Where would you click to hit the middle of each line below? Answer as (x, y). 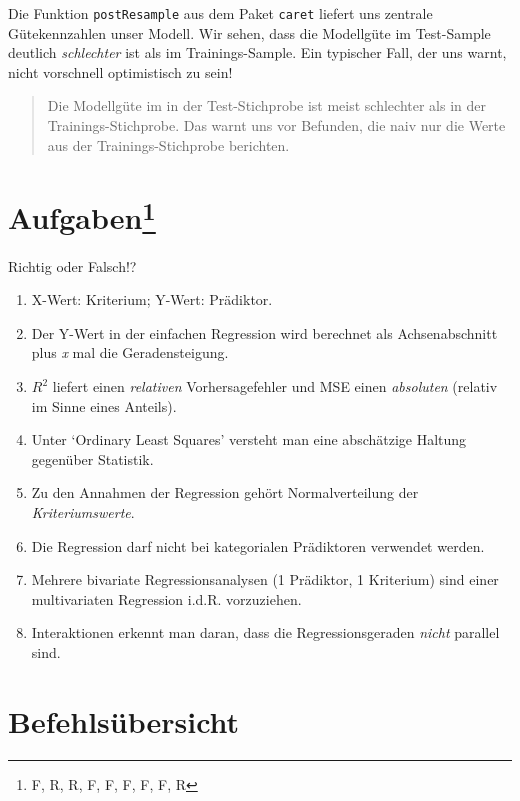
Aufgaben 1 (82, 215)
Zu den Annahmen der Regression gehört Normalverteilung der (225, 492)
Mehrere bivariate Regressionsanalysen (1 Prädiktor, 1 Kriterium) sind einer (265, 579)
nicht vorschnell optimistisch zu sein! (120, 71)
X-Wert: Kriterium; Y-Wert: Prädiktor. (152, 299)
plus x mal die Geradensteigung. (130, 352)
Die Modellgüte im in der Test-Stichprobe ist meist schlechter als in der (266, 105)
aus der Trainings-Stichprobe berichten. (168, 144)
